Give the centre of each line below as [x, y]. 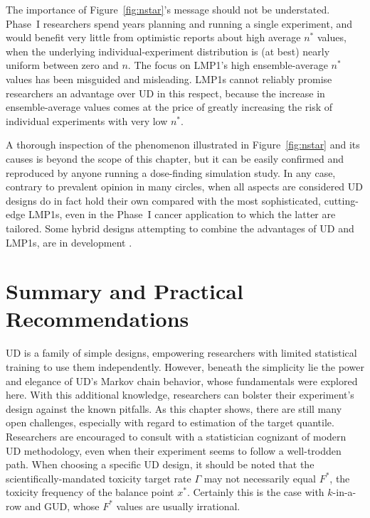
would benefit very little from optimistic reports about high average [153, 37]
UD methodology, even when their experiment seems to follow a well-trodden [174, 450]
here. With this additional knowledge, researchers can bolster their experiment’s [180, 395]
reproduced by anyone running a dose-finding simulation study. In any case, [171, 172]
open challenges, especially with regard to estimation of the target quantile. [170, 422]
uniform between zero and [62, 65]
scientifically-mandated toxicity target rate [99, 478]
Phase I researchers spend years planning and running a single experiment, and [179, 23]
